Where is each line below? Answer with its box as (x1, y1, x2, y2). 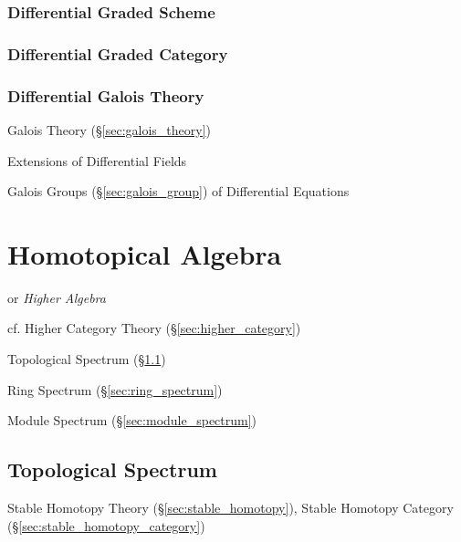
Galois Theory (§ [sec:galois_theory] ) (7, 120, 212, 139)
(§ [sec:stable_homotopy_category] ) (7, 516, 205, 535)
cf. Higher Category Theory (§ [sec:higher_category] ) (7, 318, 301, 338)
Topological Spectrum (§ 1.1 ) (7, 349, 166, 368)
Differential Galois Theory (7, 84, 204, 107)
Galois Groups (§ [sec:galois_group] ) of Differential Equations (7, 182, 350, 201)
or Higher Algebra (7, 287, 106, 307)
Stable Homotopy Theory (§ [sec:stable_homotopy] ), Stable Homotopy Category (7, 497, 454, 516)
